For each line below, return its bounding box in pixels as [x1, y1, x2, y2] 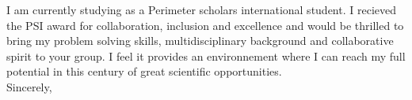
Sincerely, [6, 78, 52, 94]
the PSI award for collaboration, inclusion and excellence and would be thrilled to [6, 17, 404, 33]
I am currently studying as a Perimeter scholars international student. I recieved [6, 2, 397, 17]
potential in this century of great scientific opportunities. [6, 63, 282, 80]
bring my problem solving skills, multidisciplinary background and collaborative [6, 32, 394, 49]
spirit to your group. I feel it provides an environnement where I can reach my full [6, 47, 406, 64]
